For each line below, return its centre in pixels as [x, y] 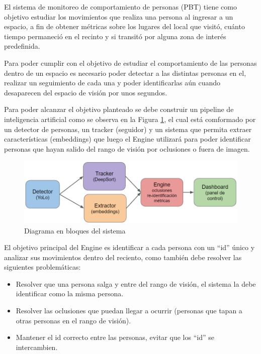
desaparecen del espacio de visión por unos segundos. [86, 92]
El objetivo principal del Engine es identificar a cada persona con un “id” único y [129, 247]
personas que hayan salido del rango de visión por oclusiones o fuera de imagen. [127, 148]
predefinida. [22, 46]
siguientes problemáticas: [42, 267]
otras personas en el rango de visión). [73, 320]
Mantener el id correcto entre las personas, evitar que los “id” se [115, 337]
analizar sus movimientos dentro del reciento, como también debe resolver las [123, 257]
